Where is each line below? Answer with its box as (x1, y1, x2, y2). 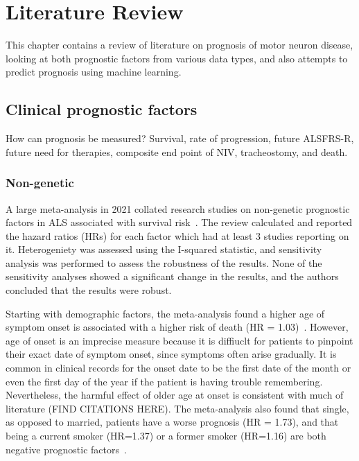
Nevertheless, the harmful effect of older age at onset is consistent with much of (6, 388, 344, 402)
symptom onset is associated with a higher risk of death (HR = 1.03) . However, (6, 320, 349, 334)
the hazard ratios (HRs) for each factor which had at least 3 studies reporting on (6, 228, 349, 243)
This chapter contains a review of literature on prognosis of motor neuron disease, (6, 37, 353, 52)
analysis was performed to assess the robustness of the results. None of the (6, 255, 322, 270)
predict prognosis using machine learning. (6, 64, 182, 79)
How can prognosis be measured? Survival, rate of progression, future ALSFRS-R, (6, 131, 354, 146)
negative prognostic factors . (6, 442, 127, 456)
